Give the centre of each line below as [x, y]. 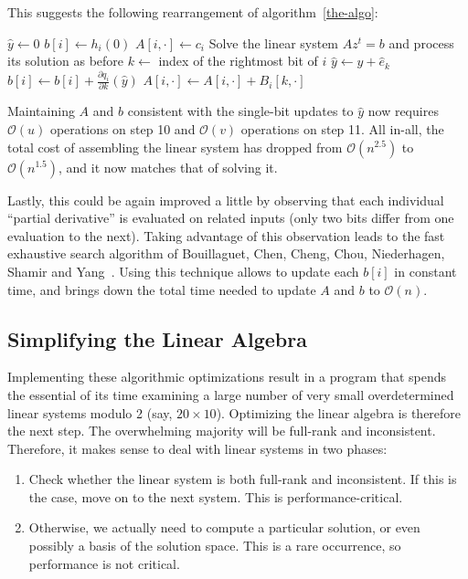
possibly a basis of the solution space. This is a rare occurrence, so [215, 546]
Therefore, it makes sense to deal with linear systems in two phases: [197, 448]
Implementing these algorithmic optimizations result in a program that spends [227, 377]
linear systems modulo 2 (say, [90, 412]
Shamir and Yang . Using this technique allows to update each [183, 271]
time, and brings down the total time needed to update [162, 289]
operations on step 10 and [122, 128]
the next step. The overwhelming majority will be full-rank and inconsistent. [222, 431]
